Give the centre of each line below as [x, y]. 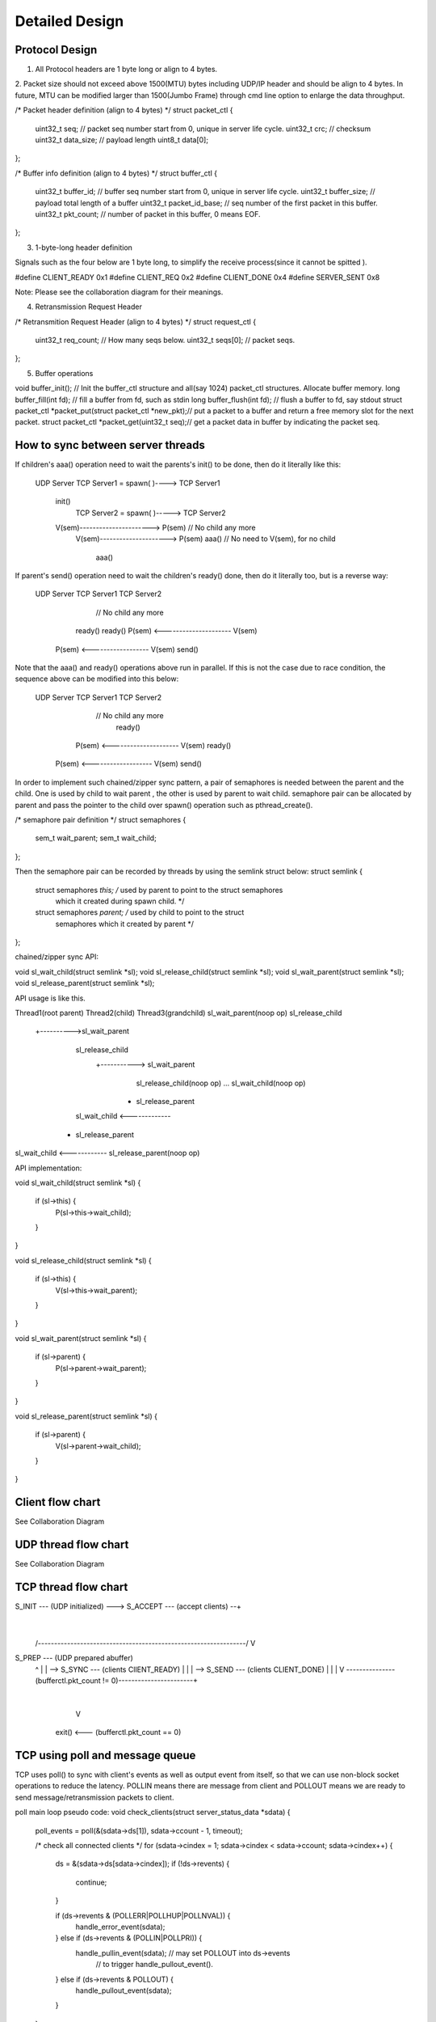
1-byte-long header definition [84, 247]
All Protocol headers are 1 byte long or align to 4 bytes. [126, 70]
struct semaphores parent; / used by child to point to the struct [140, 912]
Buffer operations [64, 373]
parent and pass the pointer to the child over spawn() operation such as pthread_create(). [164, 805]
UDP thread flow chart [72, 1545]
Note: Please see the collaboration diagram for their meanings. [119, 292]
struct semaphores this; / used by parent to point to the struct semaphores [159, 890]
